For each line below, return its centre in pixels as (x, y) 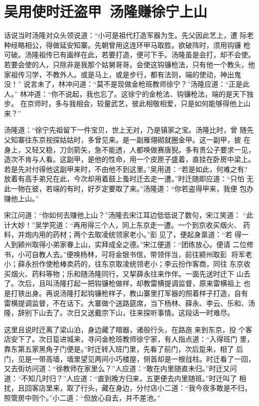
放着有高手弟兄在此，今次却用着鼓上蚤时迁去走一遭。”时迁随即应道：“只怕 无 (129, 179)
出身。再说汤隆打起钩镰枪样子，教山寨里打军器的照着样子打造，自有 (136, 293)
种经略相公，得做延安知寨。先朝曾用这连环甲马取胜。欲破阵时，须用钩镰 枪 (127, 45)
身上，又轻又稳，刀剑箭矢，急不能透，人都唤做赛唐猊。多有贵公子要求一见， (129, 149)
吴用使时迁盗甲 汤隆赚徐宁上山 (106, 11)
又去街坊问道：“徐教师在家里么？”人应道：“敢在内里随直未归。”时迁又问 (121, 368)
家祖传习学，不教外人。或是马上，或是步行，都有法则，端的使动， (112, 74)
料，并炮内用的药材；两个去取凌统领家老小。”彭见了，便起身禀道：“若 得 (123, 234)
